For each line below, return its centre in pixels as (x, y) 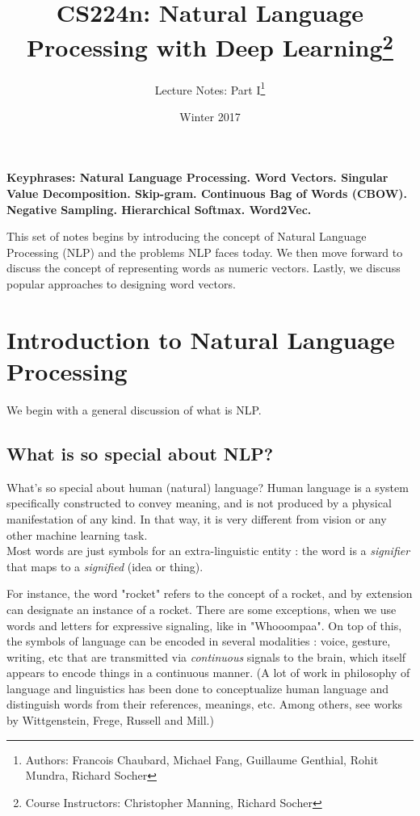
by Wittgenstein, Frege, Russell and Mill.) (110, 720)
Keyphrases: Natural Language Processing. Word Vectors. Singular (197, 177)
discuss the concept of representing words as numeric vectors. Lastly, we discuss (204, 268)
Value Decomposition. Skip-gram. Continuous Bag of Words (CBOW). (207, 193)
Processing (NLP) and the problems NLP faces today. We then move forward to (205, 252)
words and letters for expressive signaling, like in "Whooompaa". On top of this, (204, 625)
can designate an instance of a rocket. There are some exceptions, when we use (202, 609)
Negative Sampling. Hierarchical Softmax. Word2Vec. (159, 209)
